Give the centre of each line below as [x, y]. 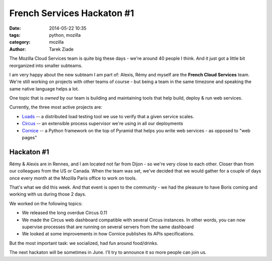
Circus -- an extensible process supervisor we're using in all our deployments [103, 124]
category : [20, 42]
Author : [18, 49]
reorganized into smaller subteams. [46, 65]
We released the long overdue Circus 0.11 [65, 213]
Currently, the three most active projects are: [56, 107]
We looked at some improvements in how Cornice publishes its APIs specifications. [108, 234]
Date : [15, 28]
